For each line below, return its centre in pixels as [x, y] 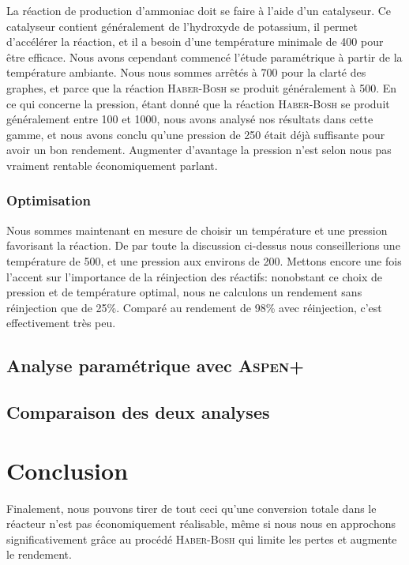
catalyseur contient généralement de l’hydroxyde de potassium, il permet [182, 26]
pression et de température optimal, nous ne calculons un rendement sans [184, 292]
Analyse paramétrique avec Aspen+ [156, 365]
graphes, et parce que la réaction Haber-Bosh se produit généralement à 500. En [202, 87]
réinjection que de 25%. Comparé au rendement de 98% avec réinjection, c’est [194, 307]
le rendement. [39, 554]
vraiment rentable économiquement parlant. [112, 165]
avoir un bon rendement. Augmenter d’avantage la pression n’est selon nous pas [199, 150]
